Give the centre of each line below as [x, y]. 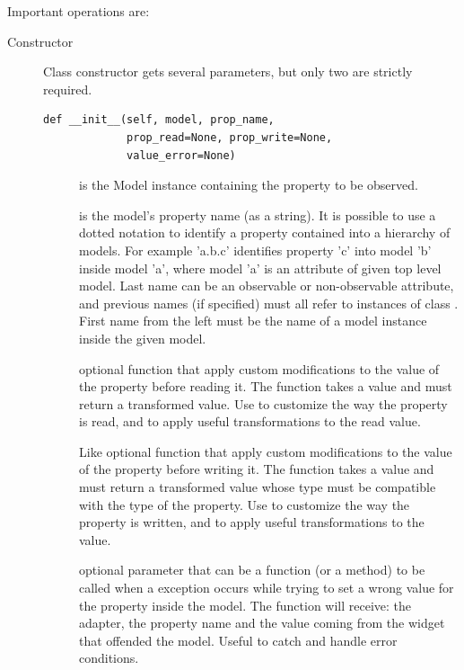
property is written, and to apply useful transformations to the [252, 522]
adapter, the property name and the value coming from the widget [262, 623]
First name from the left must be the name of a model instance [253, 321]
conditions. [109, 658]
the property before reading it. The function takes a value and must [266, 386]
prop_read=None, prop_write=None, [230, 137]
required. [68, 89]
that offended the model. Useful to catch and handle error [238, 640]
